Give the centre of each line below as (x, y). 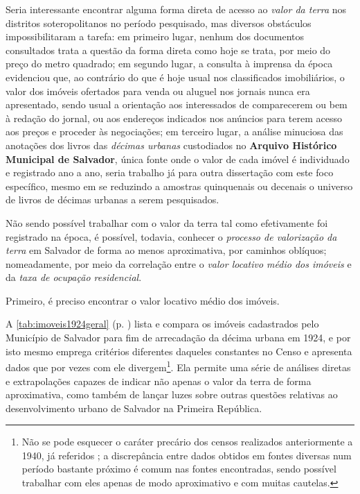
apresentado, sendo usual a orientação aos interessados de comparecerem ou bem (177, 104)
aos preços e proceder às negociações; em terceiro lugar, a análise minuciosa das (174, 131)
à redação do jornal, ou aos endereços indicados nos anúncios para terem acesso (174, 118)
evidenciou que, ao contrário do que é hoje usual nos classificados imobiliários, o (175, 77)
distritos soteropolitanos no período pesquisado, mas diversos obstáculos (159, 23)
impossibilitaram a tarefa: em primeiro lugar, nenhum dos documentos (155, 36)
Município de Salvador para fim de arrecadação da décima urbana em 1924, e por (178, 338)
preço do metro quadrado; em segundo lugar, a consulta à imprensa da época (169, 63)
